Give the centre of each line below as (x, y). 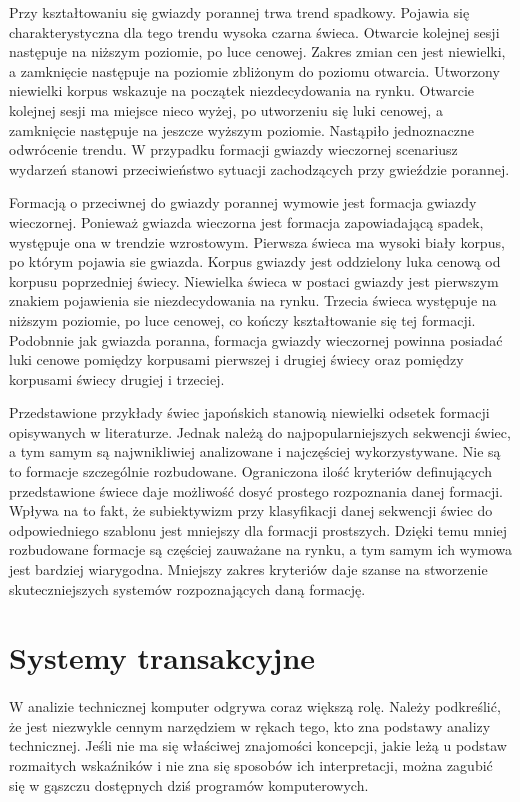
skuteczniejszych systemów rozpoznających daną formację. (187, 588)
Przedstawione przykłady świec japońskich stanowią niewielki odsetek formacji (249, 412)
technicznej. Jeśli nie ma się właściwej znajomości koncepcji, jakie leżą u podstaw (258, 745)
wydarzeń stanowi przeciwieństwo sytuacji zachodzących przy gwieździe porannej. (259, 168)
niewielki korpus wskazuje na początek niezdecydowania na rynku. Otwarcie (241, 90)
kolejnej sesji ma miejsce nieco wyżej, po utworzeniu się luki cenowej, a (226, 109)
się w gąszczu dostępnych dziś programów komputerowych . (189, 784)
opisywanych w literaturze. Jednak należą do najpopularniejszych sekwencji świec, (260, 431)
